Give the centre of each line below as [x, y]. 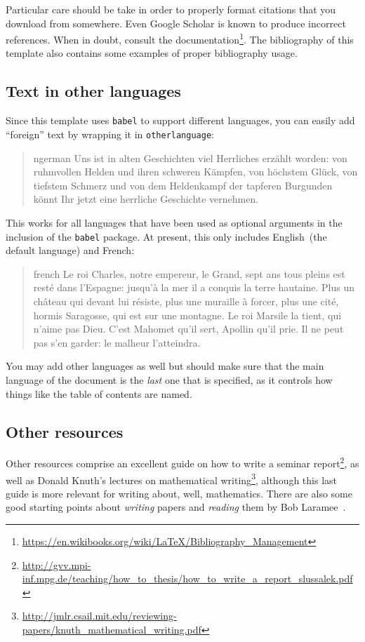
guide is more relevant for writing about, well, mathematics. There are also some [179, 493]
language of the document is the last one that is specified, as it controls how [169, 379]
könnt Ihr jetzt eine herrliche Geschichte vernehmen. [146, 199]
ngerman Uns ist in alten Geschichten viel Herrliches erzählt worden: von [190, 158]
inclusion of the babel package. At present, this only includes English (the [166, 236]
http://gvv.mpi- [57, 564]
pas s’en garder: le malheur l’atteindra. [117, 342]
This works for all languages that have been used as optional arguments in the [174, 222]
